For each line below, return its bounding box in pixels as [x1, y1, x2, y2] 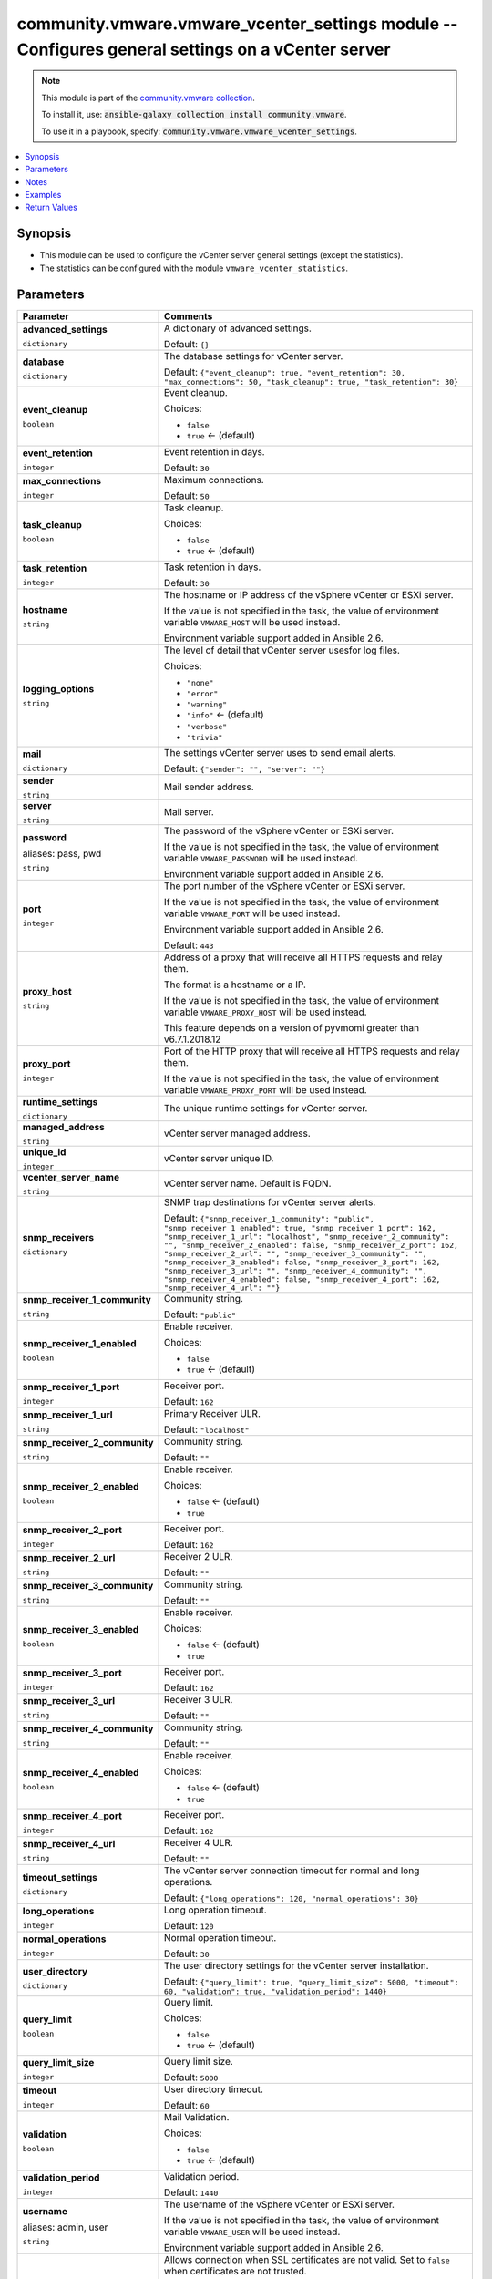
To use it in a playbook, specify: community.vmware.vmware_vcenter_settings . [41, 126, 357, 137]
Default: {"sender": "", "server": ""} [164, 762, 325, 775]
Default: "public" [164, 1308, 237, 1321]
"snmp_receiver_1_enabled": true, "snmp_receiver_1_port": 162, [164, 1222, 436, 1232]
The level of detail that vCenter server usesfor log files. [164, 644, 401, 656]
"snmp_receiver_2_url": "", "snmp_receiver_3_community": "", [164, 1249, 427, 1258]
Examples [25, 190, 62, 201]
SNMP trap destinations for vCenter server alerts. [164, 1195, 376, 1208]
